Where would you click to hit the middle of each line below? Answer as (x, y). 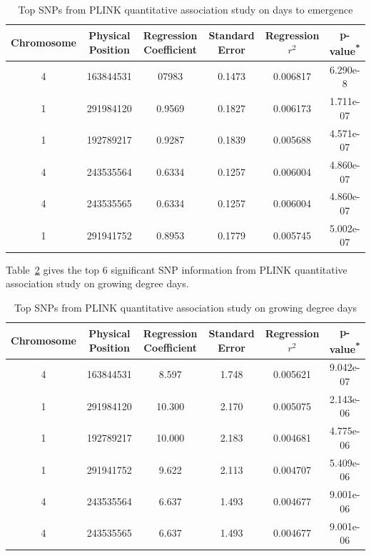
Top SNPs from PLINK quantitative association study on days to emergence (185, 9)
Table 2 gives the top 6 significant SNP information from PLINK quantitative (177, 269)
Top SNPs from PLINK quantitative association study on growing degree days (185, 307)
